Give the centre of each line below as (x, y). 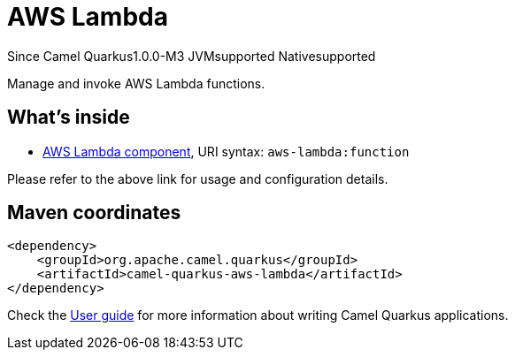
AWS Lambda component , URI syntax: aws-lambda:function (226, 151)
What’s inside (69, 118)
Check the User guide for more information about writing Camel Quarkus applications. (258, 315)
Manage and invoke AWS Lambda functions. (136, 83)
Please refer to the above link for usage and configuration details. (198, 178)
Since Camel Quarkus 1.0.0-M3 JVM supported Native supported (192, 56)
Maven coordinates (94, 213)
